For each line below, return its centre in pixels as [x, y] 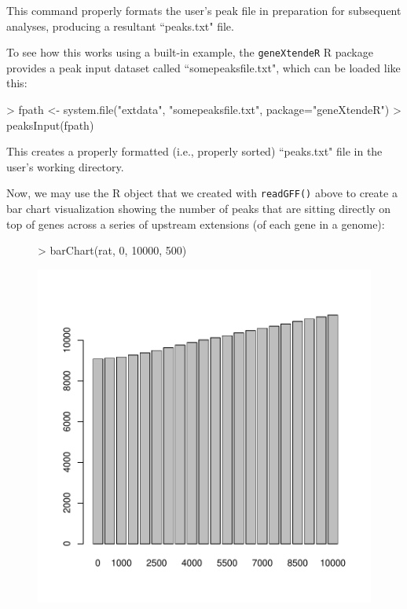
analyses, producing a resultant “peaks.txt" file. [120, 26]
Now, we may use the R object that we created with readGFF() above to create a [202, 193]
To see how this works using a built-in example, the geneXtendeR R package [190, 52]
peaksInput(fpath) [50, 125]
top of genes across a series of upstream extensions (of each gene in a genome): [196, 224]
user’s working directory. [65, 166]
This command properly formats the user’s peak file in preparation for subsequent [204, 10]
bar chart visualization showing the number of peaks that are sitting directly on [198, 209]
